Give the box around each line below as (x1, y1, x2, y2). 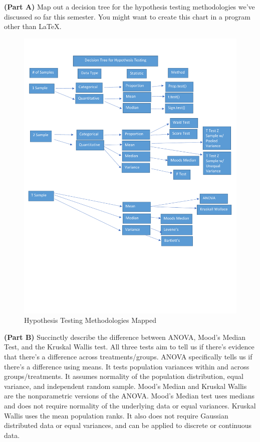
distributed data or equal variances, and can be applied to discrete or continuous (4, 420, 252, 430)
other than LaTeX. (4, 21, 62, 32)
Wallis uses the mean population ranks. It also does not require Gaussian (4, 410, 228, 420)
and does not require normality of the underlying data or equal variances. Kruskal (4, 400, 256, 411)
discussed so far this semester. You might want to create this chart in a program (4, 11, 250, 22)
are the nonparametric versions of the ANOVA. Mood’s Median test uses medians (4, 390, 255, 401)
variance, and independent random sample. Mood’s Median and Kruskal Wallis (4, 380, 247, 391)
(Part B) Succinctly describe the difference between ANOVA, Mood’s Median (4, 331, 245, 342)
